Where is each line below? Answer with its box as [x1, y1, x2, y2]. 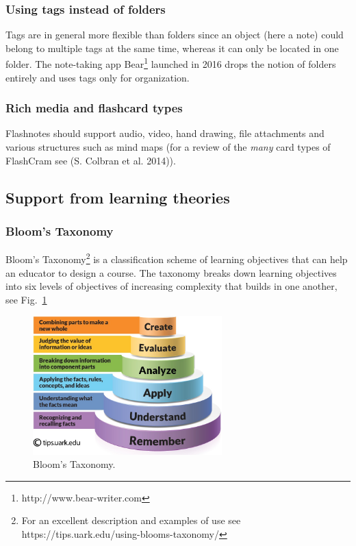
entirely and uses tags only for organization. [5, 70, 190, 84]
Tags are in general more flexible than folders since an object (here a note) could [5, 27, 344, 42]
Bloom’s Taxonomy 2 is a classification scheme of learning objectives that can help [5, 250, 348, 266]
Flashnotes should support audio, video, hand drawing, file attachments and [5, 126, 325, 140]
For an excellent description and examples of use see [21, 513, 241, 528]
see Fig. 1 [5, 292, 47, 306]
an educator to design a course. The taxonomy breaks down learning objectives [5, 265, 337, 280]
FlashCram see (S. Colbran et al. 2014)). [5, 153, 176, 167]
